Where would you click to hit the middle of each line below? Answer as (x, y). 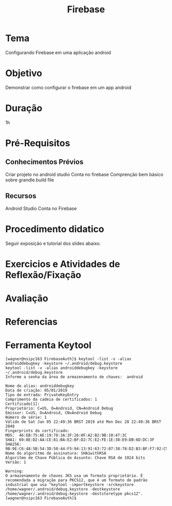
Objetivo (24, 73)
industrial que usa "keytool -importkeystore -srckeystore (70, 485)
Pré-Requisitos (38, 143)
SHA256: (14, 444)
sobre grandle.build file (30, 180)
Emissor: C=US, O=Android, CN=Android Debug (53, 413)
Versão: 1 (16, 462)
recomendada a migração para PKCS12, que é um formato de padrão (76, 480)
